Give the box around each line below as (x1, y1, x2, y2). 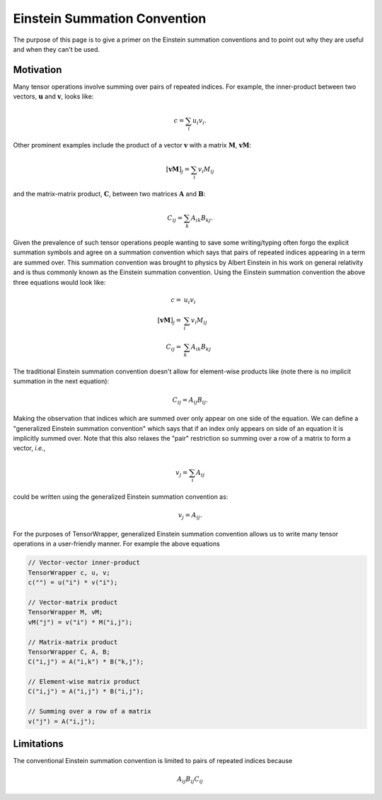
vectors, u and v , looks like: (13, 92, 94, 101)
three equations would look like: (13, 278, 106, 286)
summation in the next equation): (13, 377, 110, 385)
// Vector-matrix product (28, 598, 118, 606)
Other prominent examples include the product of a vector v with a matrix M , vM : (13, 141, 252, 150)
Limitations (13, 738, 64, 750)
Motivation (13, 64, 62, 76)
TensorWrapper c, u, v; (28, 568, 111, 577)
